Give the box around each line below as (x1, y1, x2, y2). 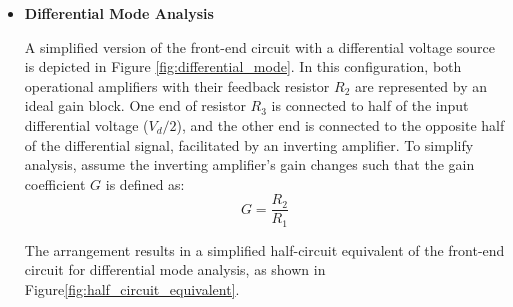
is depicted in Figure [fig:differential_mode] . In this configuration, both (24, 56, 462, 77)
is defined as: (105, 173, 185, 194)
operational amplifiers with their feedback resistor (24, 75, 330, 96)
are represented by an (355, 75, 488, 96)
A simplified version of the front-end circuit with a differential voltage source (24, 36, 495, 57)
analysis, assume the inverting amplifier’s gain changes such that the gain (24, 154, 475, 175)
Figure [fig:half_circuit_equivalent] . (24, 279, 240, 300)
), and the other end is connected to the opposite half (176, 114, 505, 135)
